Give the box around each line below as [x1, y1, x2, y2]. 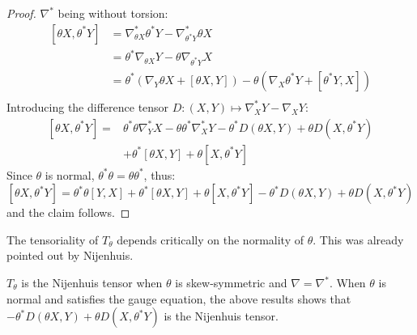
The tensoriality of [6, 231, 99, 248]
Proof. [6, 5, 36, 21]
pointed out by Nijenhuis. [6, 247, 134, 264]
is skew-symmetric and [175, 274, 287, 290]
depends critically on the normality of [117, 231, 304, 248]
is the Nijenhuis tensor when [21, 274, 163, 290]
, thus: [143, 166, 176, 183]
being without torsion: [57, 5, 168, 21]
